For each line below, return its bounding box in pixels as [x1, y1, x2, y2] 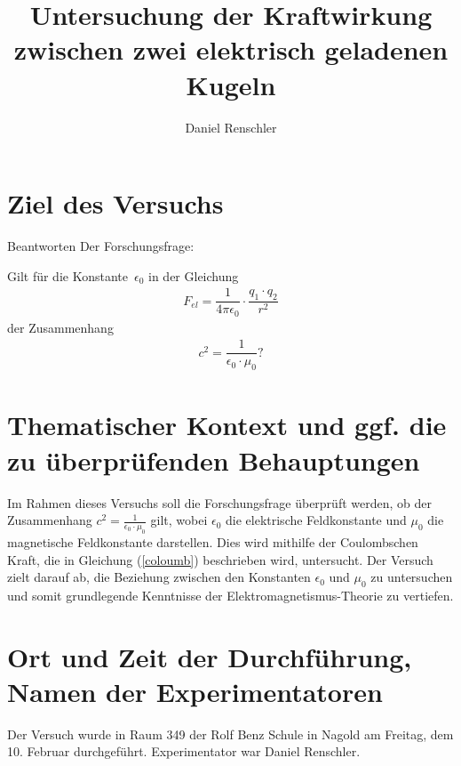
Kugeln [186, 66, 276, 102]
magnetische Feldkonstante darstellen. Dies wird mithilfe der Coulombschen [7, 532, 418, 551]
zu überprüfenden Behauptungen [7, 441, 420, 478]
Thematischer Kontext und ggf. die [7, 407, 447, 443]
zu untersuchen [370, 568, 453, 586]
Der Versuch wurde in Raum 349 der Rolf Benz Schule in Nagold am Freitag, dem [7, 724, 454, 743]
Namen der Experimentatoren [7, 673, 383, 709]
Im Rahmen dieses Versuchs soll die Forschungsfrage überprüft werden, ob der [7, 493, 432, 512]
